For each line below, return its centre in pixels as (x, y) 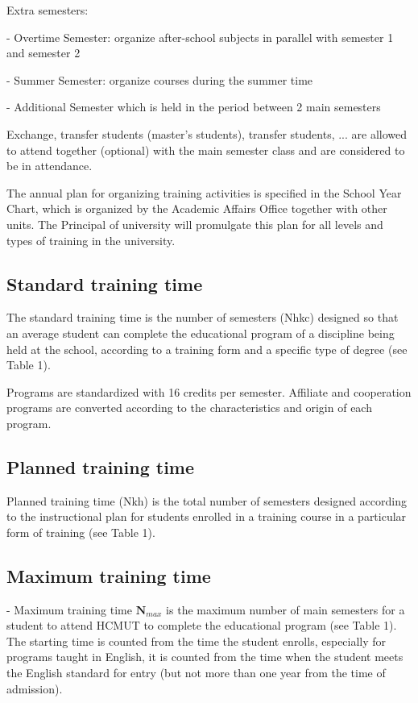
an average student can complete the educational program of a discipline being (201, 333)
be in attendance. (50, 166)
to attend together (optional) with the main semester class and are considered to (206, 150)
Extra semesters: (48, 10)
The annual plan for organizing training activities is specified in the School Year (204, 192)
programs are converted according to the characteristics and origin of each (189, 408)
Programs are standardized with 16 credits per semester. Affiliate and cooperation (209, 391)
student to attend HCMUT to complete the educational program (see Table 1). (202, 625)
